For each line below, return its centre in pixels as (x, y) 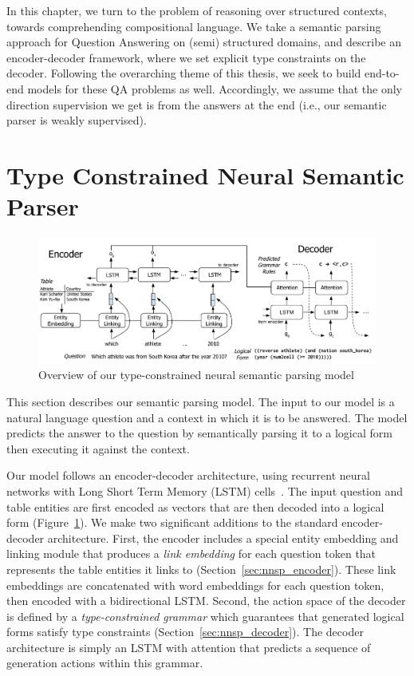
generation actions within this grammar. (105, 663)
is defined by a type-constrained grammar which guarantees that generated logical (205, 616)
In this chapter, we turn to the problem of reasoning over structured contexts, (197, 10)
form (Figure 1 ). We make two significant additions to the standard (172, 522)
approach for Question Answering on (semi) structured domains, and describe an (204, 42)
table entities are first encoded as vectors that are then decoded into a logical (195, 506)
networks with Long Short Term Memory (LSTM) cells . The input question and (205, 490)
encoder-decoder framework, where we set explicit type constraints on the (186, 57)
